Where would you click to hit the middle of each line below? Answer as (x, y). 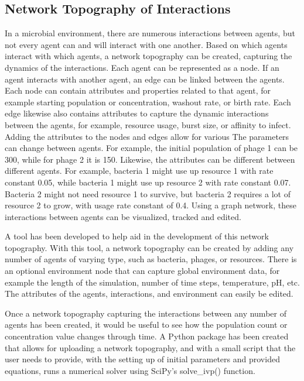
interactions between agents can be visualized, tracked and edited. (123, 216)
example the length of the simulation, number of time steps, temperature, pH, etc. (152, 282)
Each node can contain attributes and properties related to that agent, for (138, 90)
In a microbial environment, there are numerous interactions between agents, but (150, 33)
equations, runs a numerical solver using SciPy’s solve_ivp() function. (130, 370)
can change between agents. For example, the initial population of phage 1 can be (151, 148)
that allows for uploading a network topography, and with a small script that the (150, 347)
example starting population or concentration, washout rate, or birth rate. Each (148, 102)
